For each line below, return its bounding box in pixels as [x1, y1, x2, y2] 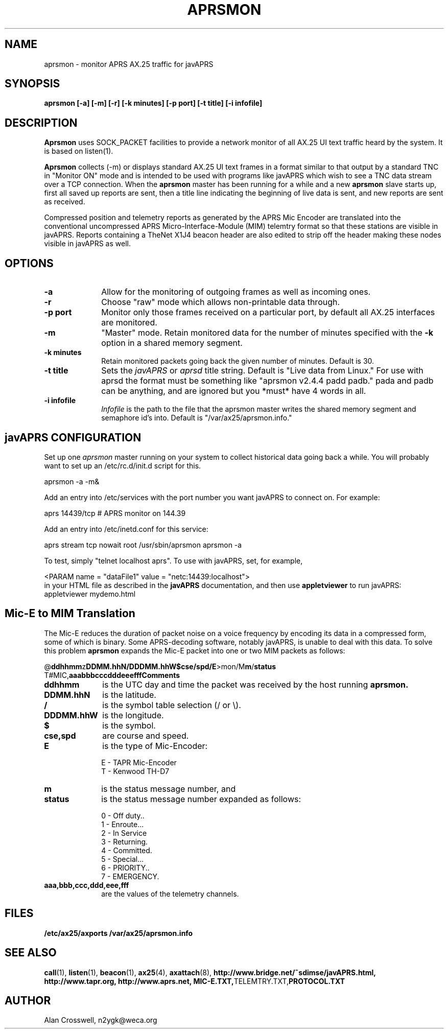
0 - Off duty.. [101, 811, 145, 820]
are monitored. [101, 317, 157, 328]
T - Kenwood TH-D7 [101, 766, 170, 776]
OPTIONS [5, 256, 54, 270]
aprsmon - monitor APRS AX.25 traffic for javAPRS [44, 59, 214, 68]
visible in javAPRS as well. [44, 239, 131, 248]
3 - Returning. [101, 837, 148, 846]
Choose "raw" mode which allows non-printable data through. [101, 297, 340, 308]
